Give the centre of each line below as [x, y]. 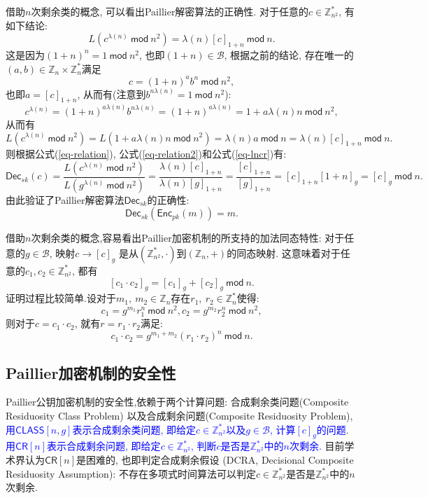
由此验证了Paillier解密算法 [65, 199]
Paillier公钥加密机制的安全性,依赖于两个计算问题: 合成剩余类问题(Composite [177, 402]
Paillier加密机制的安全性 [91, 372]
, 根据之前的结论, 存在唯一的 [289, 54]
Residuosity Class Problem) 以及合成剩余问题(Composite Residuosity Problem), [179, 416]
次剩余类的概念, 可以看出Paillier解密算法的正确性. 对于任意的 [170, 11]
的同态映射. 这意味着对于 [284, 253]
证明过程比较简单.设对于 [61, 298]
